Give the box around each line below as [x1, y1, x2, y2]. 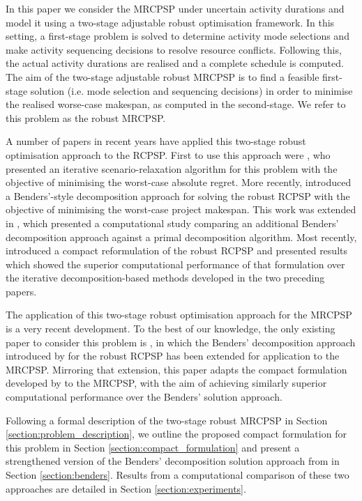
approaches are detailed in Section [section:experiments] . [6, 481, 246, 495]
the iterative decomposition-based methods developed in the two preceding [6, 270, 325, 285]
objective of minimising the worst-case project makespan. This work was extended [6, 202, 356, 217]
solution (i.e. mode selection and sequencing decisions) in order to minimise [30, 83, 353, 98]
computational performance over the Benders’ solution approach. [6, 390, 282, 404]
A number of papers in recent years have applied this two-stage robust [6, 134, 306, 148]
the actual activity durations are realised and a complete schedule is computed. [6, 56, 344, 70]
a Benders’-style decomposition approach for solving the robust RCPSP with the [6, 188, 350, 203]
